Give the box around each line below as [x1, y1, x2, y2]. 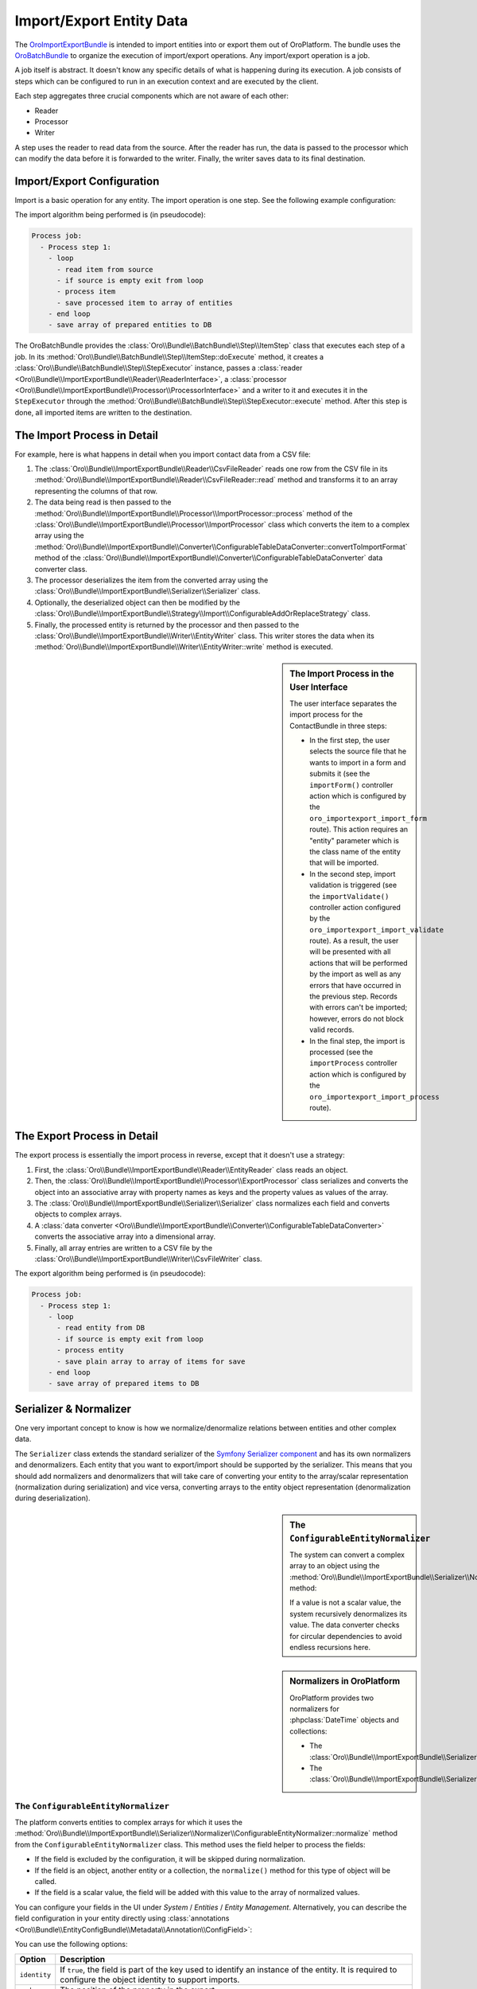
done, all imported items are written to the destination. [14, 407, 192, 417]
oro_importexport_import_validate [309, 925, 444, 934]
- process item [56, 287, 116, 296]
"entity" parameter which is [309, 835, 399, 845]
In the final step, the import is [309, 1036, 405, 1045]
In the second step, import [309, 869, 396, 878]
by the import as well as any [309, 969, 401, 979]
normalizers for [289, 1703, 339, 1714]
